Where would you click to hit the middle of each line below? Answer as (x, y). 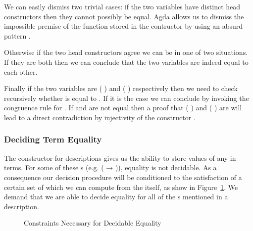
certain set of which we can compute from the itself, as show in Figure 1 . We (121, 187)
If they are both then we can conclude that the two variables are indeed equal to (126, 62)
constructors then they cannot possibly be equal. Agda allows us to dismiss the (124, 16)
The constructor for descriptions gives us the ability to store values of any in (120, 158)
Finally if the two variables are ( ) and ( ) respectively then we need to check (121, 88)
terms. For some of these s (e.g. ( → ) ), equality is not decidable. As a (110, 167)
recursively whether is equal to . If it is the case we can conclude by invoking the (126, 98)
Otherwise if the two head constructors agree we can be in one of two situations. (126, 52)
